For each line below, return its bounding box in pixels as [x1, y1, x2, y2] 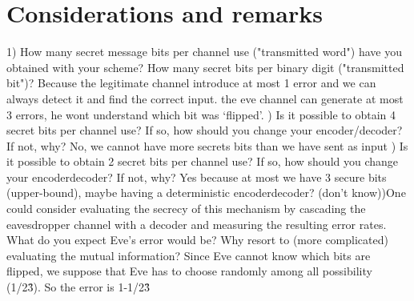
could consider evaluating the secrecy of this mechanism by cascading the [6, 200, 366, 217]
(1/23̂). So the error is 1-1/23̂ [6, 279, 151, 295]
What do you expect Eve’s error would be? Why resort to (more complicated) [6, 231, 388, 248]
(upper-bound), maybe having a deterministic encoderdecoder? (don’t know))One [6, 184, 406, 201]
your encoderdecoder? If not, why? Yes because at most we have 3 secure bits [6, 168, 387, 185]
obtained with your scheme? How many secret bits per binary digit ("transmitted [6, 58, 404, 75]
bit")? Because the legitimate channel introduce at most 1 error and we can [6, 74, 376, 91]
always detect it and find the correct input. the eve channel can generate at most [6, 90, 404, 106]
